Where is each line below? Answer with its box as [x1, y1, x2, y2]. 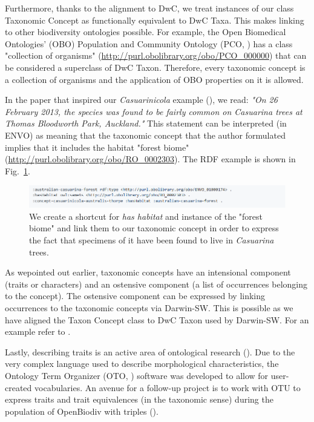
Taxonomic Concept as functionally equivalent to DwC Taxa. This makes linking [5, 13, 304, 26]
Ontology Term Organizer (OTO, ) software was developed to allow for [5, 369, 269, 381]
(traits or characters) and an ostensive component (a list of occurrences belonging [5, 277, 308, 290]
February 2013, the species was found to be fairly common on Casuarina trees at [5, 105, 303, 117]
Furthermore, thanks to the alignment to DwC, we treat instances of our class [5, 2, 294, 14]
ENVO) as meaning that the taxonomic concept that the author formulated [5, 128, 286, 141]
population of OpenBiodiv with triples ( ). [5, 404, 159, 417]
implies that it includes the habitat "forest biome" [5, 140, 189, 153]
